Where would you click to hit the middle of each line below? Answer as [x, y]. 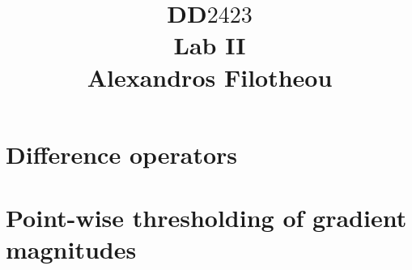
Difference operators [122, 154]
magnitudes [71, 249]
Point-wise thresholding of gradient [206, 218]
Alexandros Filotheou [210, 77]
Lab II [210, 45]
